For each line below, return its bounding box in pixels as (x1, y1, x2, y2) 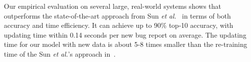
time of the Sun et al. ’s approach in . (4, 48, 116, 59)
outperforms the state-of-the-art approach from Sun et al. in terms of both (4, 10, 231, 21)
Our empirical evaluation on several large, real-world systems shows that (4, 1, 221, 11)
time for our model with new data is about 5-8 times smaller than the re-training (4, 39, 248, 49)
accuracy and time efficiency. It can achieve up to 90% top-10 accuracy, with (4, 20, 233, 30)
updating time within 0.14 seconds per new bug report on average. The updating (4, 29, 247, 40)
